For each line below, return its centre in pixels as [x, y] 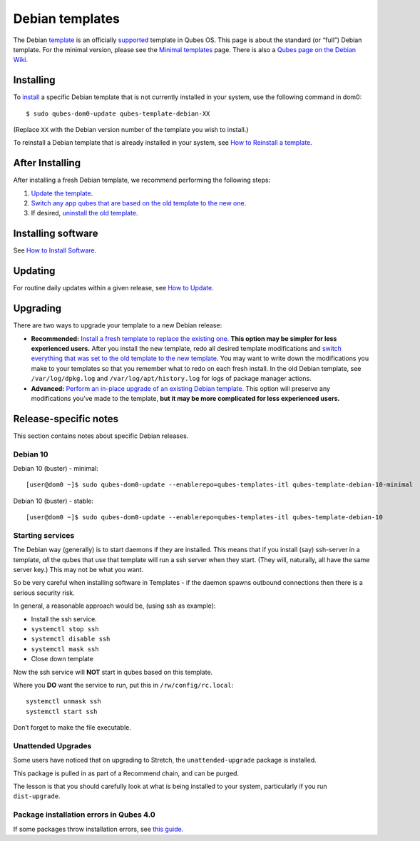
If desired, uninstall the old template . [84, 213]
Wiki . [21, 60]
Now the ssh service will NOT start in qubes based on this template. [113, 672]
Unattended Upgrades [52, 745]
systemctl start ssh [62, 711]
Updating [34, 271]
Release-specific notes [66, 418]
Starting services [44, 535]
